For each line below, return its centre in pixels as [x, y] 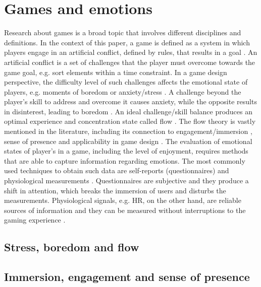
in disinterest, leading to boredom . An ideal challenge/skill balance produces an [128, 111]
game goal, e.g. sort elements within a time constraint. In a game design [116, 72]
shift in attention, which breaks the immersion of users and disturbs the [115, 190]
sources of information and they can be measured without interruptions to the [125, 210]
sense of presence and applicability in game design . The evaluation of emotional [128, 141]
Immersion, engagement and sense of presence [127, 277]
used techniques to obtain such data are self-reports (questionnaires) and [117, 170]
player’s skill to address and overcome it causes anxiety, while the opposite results [130, 101]
